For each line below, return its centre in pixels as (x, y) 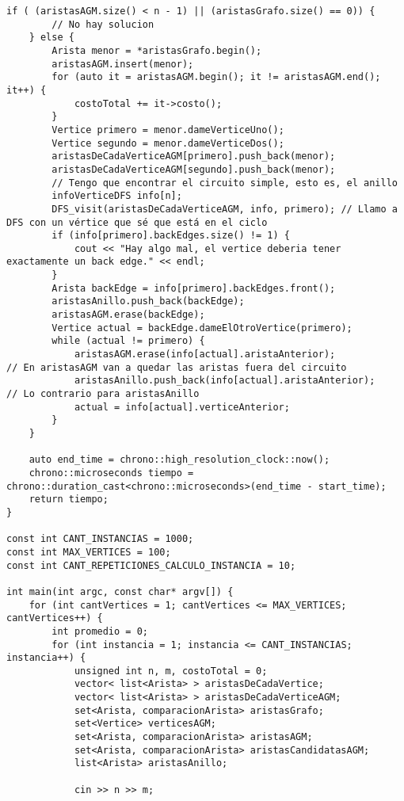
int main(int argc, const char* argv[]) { (120, 591)
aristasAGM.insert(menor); (123, 64)
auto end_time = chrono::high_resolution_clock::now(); (179, 460)
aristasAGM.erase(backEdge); (128, 315)
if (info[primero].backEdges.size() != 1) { (171, 236)
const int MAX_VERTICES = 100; (89, 552)
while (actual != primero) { (128, 341)
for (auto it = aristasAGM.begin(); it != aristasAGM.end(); (216, 77)
